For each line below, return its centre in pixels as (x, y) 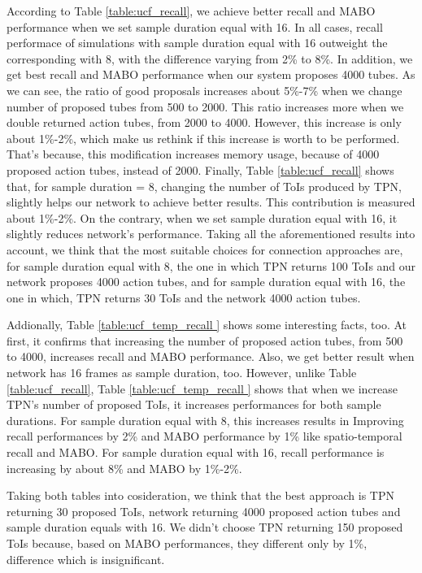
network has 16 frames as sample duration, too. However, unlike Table (182, 373)
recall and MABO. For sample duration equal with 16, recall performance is (196, 452)
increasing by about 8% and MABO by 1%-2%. (124, 468)
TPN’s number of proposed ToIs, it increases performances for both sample (194, 404)
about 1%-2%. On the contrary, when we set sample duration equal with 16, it (202, 217)
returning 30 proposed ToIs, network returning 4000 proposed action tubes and (204, 511)
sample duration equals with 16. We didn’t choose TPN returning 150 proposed (205, 527)
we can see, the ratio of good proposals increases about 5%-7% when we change (204, 90)
